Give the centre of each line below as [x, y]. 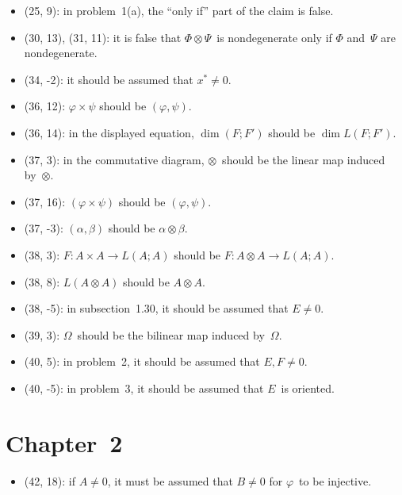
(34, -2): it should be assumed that [109, 79]
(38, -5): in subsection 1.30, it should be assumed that [156, 308]
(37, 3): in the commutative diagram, [114, 159]
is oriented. [308, 388]
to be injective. [335, 480]
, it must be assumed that [170, 480]
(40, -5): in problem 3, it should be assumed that [144, 388]
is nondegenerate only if [274, 37]
